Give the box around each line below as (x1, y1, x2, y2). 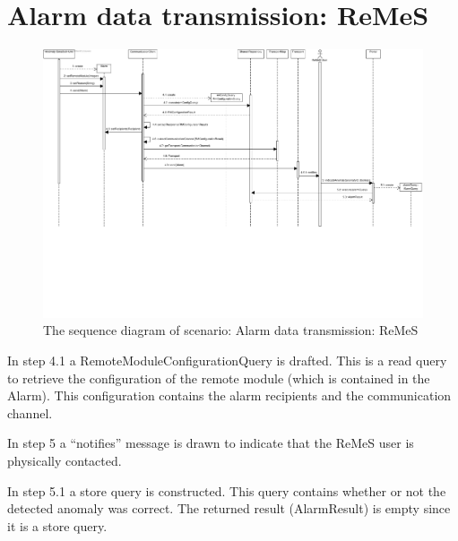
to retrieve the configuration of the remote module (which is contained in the (7, 368, 430, 387)
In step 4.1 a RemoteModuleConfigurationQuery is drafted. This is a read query (7, 350, 447, 369)
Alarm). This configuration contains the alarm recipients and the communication (7, 386, 452, 405)
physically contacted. (7, 451, 122, 469)
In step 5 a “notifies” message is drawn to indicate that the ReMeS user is (7, 434, 414, 452)
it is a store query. (7, 516, 108, 535)
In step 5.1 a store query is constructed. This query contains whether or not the (7, 481, 446, 500)
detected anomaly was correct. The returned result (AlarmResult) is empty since (7, 499, 451, 518)
